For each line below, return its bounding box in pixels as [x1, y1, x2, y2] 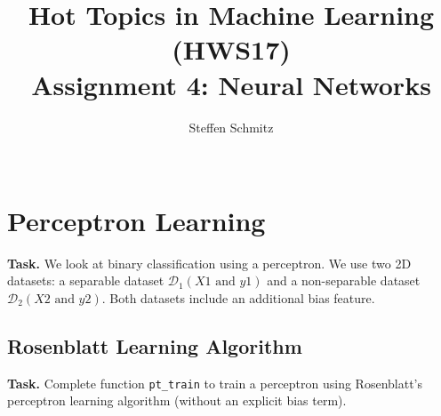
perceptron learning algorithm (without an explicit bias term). [7, 391, 347, 410]
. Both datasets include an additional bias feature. [101, 288, 375, 307]
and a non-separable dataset [267, 271, 421, 290]
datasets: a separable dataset [7, 271, 164, 290]
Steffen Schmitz [188, 117, 274, 136]
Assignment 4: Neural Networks [31, 66, 431, 102]
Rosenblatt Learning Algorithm [7, 332, 302, 359]
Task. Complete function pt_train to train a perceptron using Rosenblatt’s [7, 373, 423, 392]
